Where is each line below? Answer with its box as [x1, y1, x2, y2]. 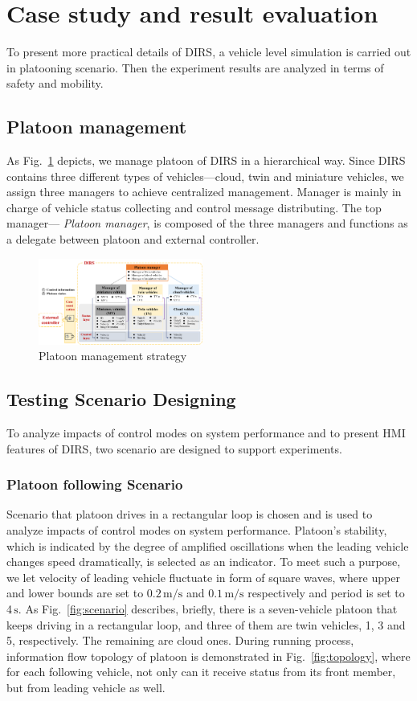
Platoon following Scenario [6, 474, 183, 494]
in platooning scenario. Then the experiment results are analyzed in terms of [6, 59, 384, 76]
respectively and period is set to [247, 584, 405, 601]
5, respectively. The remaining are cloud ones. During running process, [6, 632, 354, 649]
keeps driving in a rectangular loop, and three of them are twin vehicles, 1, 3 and [6, 616, 406, 633]
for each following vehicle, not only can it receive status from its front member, [6, 663, 396, 680]
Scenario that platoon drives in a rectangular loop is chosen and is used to [6, 506, 373, 523]
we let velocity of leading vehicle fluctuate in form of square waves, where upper [6, 568, 400, 585]
